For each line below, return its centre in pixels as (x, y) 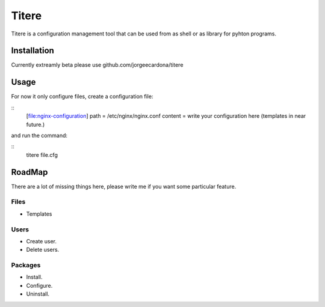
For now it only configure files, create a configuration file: (82, 97)
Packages (26, 266)
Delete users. (43, 250)
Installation (32, 51)
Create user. (42, 241)
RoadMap (29, 172)
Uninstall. (38, 294)
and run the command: (39, 135)
